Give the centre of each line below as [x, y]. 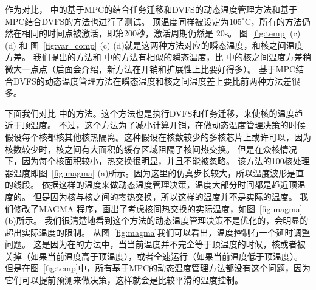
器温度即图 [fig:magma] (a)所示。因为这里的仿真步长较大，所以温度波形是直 [155, 172]
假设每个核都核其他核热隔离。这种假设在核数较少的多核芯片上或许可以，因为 [158, 136]
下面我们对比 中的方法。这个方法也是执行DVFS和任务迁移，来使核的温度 [150, 113]
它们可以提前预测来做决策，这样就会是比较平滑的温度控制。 [124, 280]
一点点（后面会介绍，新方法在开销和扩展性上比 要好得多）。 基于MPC [159, 68]
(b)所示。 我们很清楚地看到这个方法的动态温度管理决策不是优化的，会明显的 [157, 220]
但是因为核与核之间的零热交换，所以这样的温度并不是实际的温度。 [165, 196]
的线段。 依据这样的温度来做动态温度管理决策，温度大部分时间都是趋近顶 [151, 185]
